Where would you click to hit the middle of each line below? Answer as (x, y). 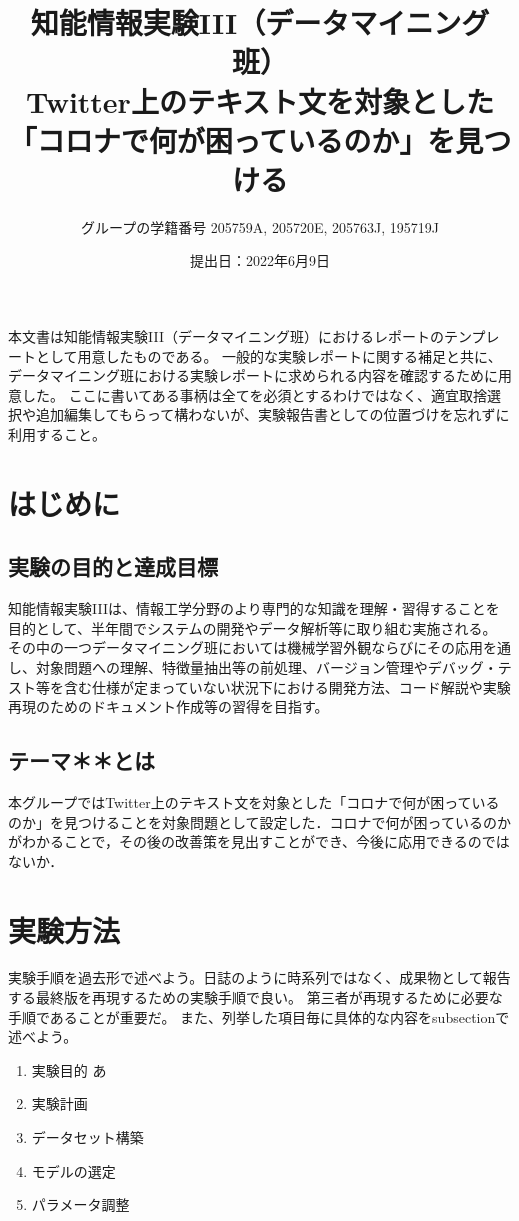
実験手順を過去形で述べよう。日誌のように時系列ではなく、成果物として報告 (259, 977)
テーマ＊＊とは (81, 760)
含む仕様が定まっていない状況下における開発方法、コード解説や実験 (287, 686)
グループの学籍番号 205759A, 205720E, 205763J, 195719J (260, 226)
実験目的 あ (69, 1069)
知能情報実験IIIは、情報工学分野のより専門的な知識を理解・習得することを (254, 608)
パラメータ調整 (80, 1204)
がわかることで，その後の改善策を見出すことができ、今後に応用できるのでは (259, 841)
